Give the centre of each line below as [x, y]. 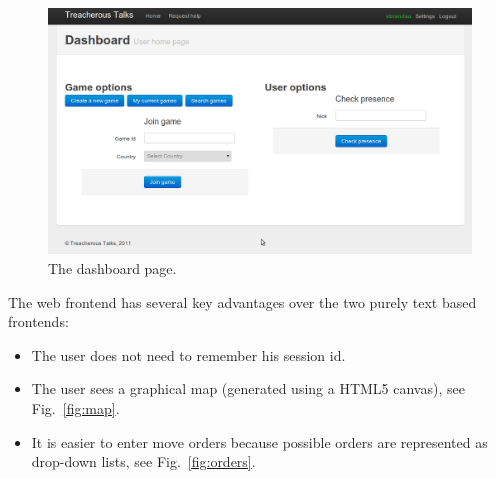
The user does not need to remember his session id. [188, 354]
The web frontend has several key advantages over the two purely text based [242, 301]
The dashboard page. [112, 267]
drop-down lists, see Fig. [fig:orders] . [143, 461]
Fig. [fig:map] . [75, 407]
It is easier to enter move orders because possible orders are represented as [259, 441]
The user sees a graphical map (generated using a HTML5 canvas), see [248, 388]
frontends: [38, 321]
